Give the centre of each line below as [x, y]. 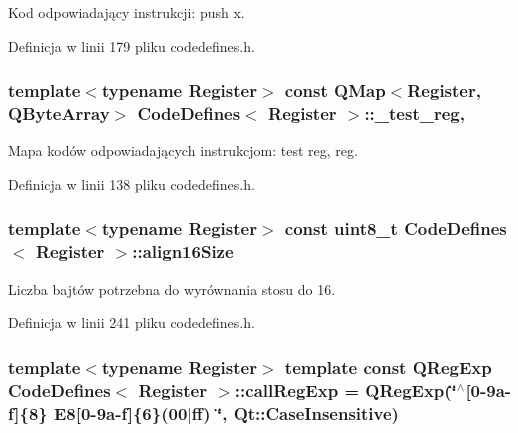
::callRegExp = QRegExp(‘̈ [345, 389]
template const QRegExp [388, 366]
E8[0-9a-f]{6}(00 [120, 412]
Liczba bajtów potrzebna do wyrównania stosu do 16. [172, 288]
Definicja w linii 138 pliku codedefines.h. [131, 183]
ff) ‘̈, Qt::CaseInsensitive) [295, 412]
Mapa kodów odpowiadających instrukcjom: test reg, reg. [183, 150]
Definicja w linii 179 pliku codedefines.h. [131, 45]
